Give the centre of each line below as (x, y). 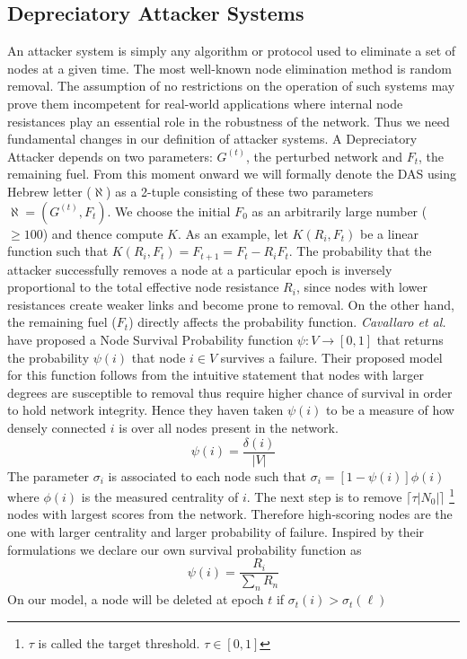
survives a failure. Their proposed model (331, 357)
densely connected (57, 427)
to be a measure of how (390, 410)
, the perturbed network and (325, 156)
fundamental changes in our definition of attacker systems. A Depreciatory (212, 139)
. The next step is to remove (324, 496)
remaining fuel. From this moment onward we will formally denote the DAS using (232, 174)
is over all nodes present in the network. (229, 427)
